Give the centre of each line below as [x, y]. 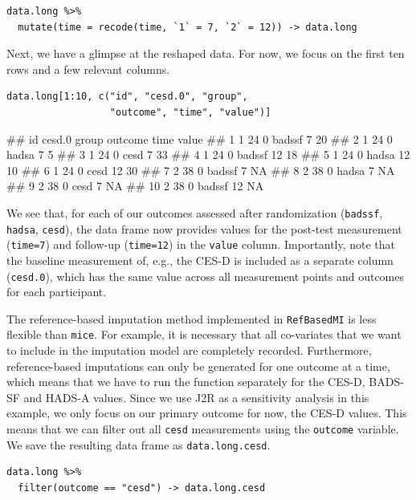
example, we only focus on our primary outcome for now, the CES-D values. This [207, 413]
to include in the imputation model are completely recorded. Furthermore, [189, 350]
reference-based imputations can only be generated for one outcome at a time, [198, 366]
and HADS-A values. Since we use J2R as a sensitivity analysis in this [196, 397]
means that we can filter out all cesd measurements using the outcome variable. [203, 429]
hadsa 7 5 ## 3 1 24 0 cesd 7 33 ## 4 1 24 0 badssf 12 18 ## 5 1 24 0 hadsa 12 [208, 154]
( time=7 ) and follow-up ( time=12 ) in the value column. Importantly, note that [201, 244]
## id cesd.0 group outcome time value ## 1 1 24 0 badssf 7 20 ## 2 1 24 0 [200, 138]
